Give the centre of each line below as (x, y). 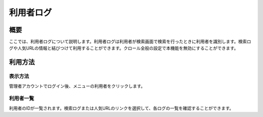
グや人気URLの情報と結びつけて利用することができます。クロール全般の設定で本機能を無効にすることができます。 (124, 48)
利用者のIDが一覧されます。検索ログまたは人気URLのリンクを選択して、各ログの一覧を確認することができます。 (121, 108)
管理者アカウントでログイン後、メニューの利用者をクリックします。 (77, 86)
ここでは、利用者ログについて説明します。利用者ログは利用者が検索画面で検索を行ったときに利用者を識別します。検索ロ (130, 42)
